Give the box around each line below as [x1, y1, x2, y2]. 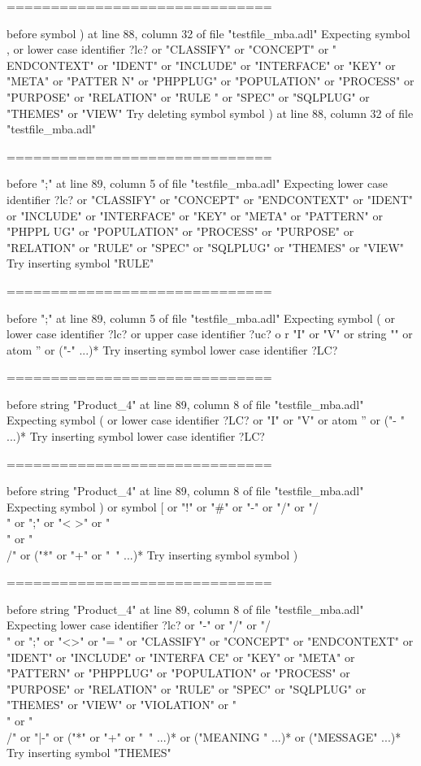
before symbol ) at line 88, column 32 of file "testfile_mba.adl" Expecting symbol [7, 24, 410, 41]
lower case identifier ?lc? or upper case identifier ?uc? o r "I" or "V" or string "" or [7, 325, 413, 342]
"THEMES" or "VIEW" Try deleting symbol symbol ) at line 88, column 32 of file [7, 104, 414, 121]
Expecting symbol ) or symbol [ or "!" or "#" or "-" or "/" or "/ [7, 498, 319, 515]
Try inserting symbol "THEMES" [7, 744, 171, 761]
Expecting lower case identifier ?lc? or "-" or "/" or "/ [7, 616, 271, 633]
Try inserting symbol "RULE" [7, 255, 154, 272]
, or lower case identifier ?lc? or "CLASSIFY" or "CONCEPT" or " [7, 41, 337, 58]
